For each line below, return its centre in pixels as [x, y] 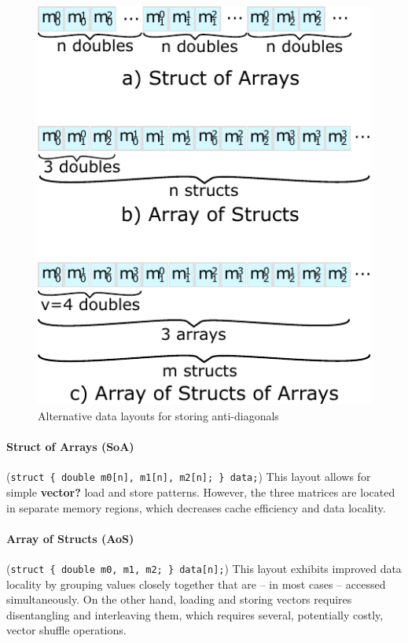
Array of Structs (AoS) [70, 538]
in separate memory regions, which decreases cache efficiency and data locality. [196, 507]
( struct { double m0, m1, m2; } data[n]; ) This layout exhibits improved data [204, 568]
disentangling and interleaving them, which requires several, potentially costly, [195, 614]
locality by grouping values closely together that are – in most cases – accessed [196, 584]
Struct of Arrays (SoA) [70, 447]
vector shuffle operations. [66, 630]
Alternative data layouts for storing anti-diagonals [158, 415]
